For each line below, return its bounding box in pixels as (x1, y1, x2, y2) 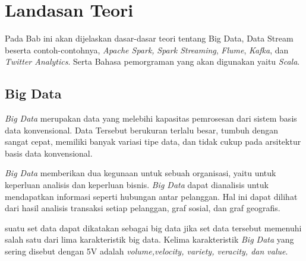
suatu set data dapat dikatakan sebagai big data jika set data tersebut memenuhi (5, 221, 302, 234)
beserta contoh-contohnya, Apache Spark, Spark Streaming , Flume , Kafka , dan (5, 43, 289, 56)
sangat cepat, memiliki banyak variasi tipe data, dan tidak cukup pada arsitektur (5, 135, 301, 148)
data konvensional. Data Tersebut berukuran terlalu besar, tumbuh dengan (5, 123, 278, 136)
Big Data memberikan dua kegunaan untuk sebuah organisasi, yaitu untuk (5, 167, 276, 179)
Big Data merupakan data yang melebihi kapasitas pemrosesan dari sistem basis (5, 112, 297, 125)
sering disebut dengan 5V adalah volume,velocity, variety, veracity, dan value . (5, 245, 288, 257)
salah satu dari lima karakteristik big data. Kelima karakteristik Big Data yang (5, 233, 294, 246)
